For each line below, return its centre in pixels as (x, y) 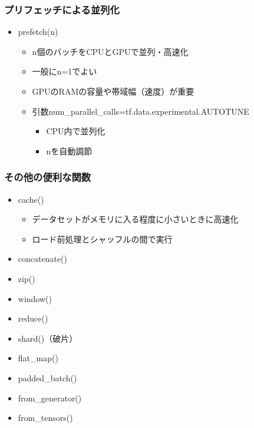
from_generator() (50, 398)
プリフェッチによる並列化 (62, 9)
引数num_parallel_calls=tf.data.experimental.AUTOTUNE (141, 111)
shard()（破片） (48, 338)
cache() (31, 199)
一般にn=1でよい (65, 71)
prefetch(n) (38, 32)
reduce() (33, 318)
